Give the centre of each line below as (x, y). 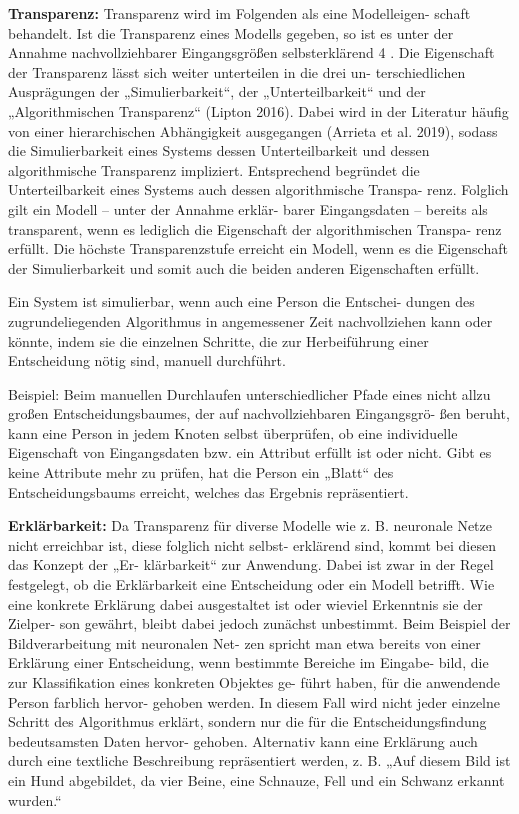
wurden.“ (35, 799)
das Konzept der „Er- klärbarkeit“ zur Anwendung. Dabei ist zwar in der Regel (251, 564)
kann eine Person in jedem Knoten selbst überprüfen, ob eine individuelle (233, 432)
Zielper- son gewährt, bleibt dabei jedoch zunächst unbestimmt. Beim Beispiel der (259, 623)
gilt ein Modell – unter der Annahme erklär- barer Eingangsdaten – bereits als (248, 208)
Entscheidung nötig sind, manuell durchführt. (147, 360)
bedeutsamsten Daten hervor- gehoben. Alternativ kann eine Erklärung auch (243, 740)
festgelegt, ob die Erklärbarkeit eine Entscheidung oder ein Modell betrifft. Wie (251, 584)
